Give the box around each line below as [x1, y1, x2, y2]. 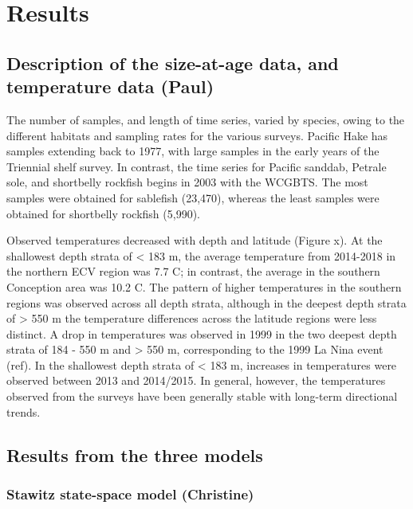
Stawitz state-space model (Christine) [6, 484, 254, 503]
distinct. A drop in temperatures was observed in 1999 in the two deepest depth [6, 325, 397, 342]
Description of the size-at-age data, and [6, 50, 339, 75]
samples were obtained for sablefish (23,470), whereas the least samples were [6, 189, 380, 206]
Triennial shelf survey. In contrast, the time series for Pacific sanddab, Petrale [6, 158, 387, 174]
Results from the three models [6, 442, 263, 467]
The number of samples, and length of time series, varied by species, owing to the [6, 111, 405, 127]
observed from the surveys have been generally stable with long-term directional [6, 388, 398, 405]
